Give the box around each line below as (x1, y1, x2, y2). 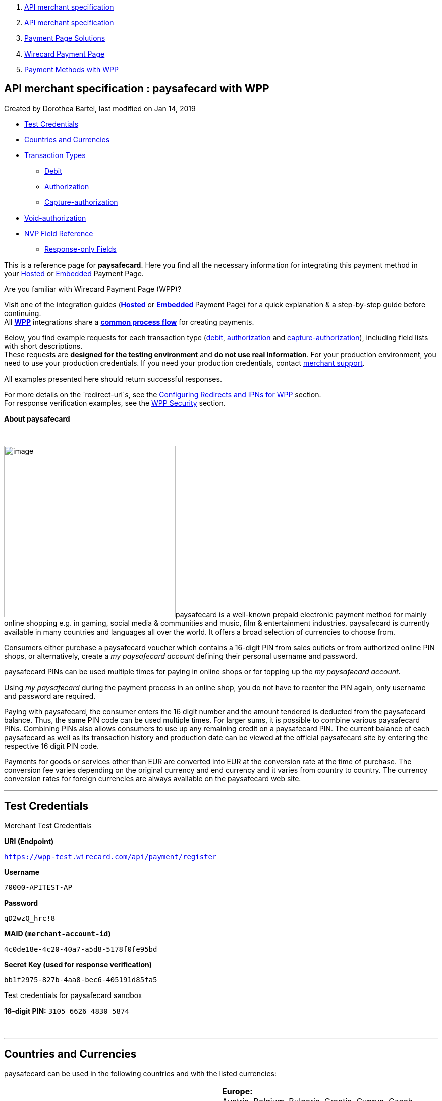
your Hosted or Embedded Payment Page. (4, 269, 144, 278)
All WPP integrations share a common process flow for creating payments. (4, 317, 254, 326)
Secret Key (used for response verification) (4, 960, 152, 969)
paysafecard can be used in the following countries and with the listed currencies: (4, 1069, 277, 1078)
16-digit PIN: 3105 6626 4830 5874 (4, 1006, 129, 1015)
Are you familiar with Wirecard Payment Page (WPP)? (4, 284, 182, 293)
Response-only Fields (44, 244, 117, 253)
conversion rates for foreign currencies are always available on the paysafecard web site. (4, 774, 301, 783)
